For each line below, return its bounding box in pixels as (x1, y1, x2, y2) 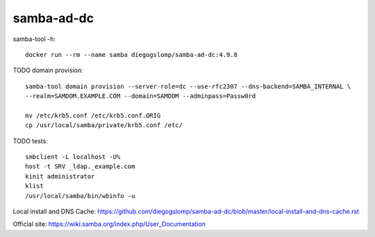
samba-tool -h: (12, 35, 56, 43)
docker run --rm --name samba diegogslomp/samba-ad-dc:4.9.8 (25, 51, 237, 58)
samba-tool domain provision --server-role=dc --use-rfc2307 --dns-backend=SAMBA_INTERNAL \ (25, 82, 351, 90)
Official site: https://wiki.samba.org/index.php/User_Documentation (12, 220, 206, 229)
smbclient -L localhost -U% (25, 153, 121, 161)
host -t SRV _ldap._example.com (25, 163, 135, 170)
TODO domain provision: (12, 66, 83, 74)
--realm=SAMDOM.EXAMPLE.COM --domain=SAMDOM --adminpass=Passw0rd (25, 92, 256, 100)
